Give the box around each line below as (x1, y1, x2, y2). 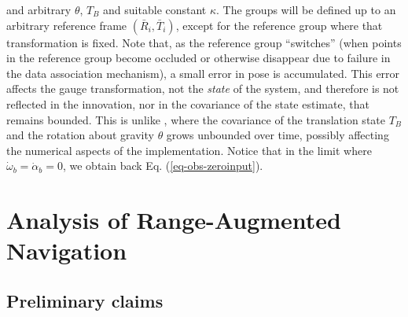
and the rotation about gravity (6, 127, 154, 143)
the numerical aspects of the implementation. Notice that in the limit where (6, 142, 372, 158)
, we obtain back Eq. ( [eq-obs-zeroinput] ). (62, 157, 263, 174)
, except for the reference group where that (175, 17, 383, 33)
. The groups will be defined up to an (216, 2, 396, 17)
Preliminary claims (6, 288, 164, 312)
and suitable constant (103, 2, 207, 17)
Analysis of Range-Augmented (6, 204, 341, 236)
